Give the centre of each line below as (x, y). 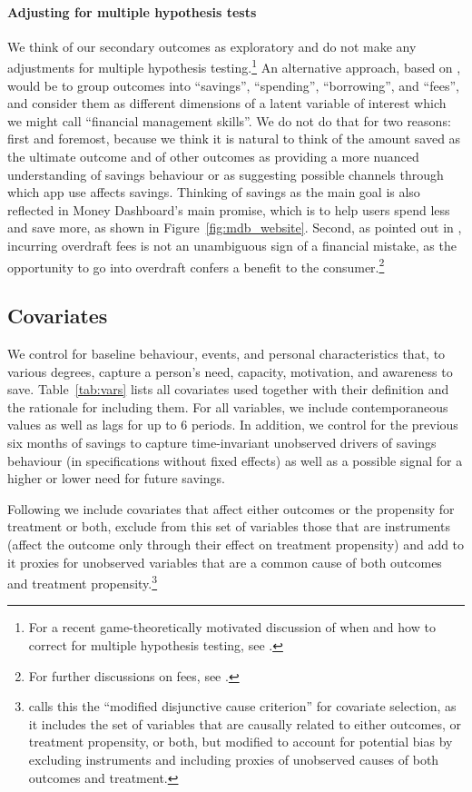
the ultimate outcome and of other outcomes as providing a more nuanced (213, 157)
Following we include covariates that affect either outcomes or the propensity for (231, 508)
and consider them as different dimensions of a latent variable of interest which (227, 103)
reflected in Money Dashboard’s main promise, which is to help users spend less (229, 209)
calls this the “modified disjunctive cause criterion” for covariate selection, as (242, 706)
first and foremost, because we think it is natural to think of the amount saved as (234, 139)
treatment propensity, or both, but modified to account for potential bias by (241, 742)
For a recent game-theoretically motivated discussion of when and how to (232, 627)
